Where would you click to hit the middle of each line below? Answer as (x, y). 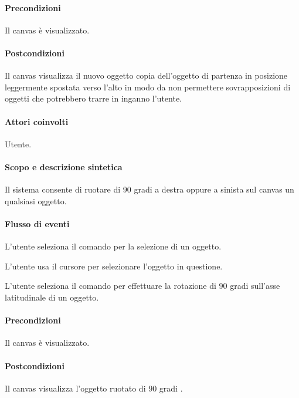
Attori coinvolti (37, 121)
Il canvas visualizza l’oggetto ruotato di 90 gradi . (94, 388)
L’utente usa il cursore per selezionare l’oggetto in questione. (114, 266)
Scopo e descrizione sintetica (64, 166)
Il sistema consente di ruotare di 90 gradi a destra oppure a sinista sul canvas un (149, 189)
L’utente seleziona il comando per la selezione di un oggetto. (113, 246)
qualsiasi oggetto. (36, 200)
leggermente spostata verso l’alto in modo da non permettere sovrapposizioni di (148, 87)
